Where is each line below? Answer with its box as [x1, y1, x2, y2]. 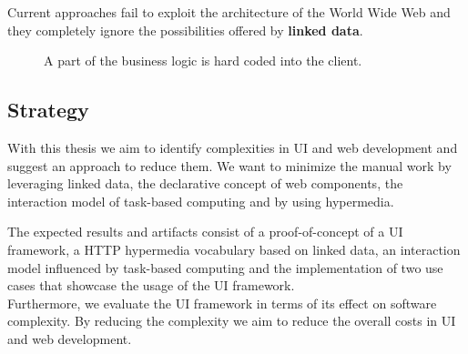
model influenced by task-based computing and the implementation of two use [7, 258, 443, 277]
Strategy [7, 96, 89, 124]
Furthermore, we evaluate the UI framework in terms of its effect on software [7, 293, 437, 312]
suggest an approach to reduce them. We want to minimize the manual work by [7, 156, 452, 175]
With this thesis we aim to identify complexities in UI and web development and [7, 137, 458, 157]
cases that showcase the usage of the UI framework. [7, 276, 295, 295]
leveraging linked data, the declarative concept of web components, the [7, 174, 403, 193]
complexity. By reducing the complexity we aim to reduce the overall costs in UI [7, 311, 456, 330]
